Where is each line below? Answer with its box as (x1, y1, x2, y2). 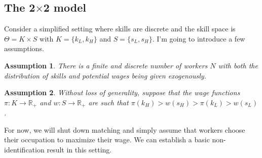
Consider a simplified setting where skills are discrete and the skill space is (4, 23, 236, 34)
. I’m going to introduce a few (152, 33, 245, 44)
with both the (218, 60, 258, 70)
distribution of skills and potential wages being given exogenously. (4, 70, 206, 81)
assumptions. (4, 43, 44, 54)
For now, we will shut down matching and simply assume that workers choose (4, 124, 245, 135)
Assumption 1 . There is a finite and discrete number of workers (4, 60, 208, 70)
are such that (88, 97, 129, 107)
